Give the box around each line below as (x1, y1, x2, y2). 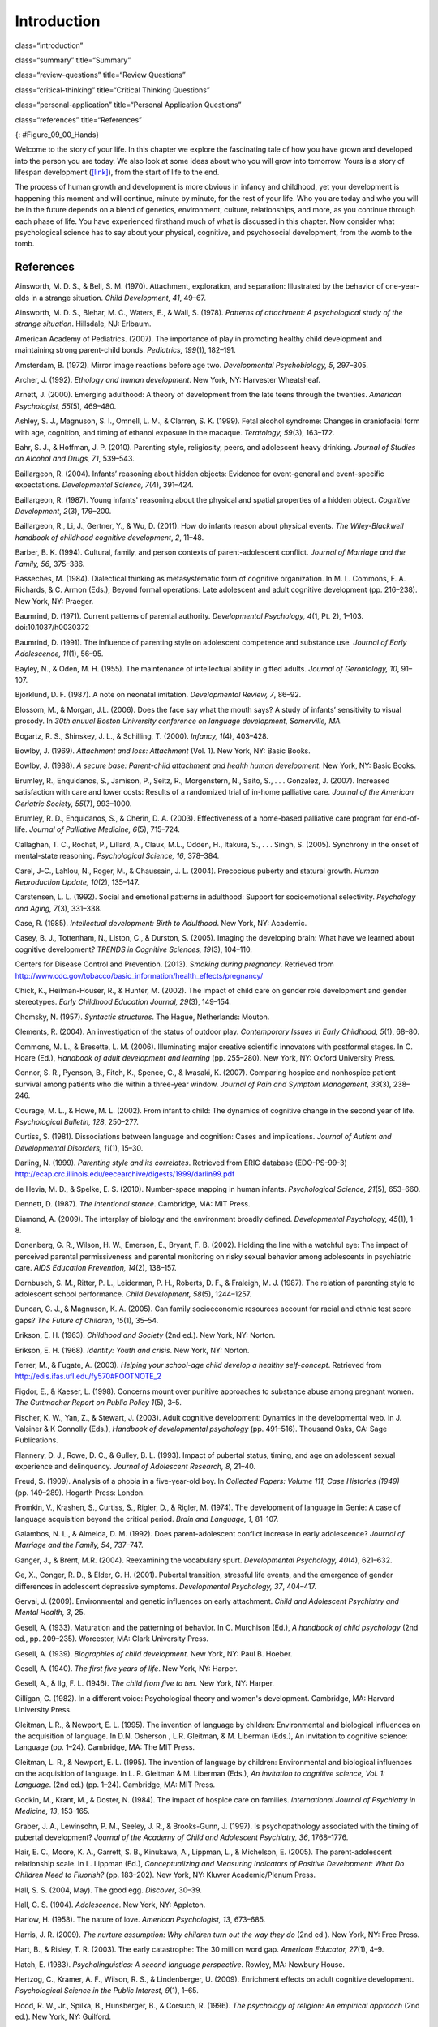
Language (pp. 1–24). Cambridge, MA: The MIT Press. (15, 1742, 195, 1752)
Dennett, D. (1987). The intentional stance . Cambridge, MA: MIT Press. (15, 1199, 251, 1209)
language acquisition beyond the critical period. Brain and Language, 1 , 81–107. (15, 1514, 279, 1523)
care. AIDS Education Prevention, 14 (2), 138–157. (15, 1263, 178, 1273)
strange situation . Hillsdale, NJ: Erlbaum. (15, 319, 152, 328)
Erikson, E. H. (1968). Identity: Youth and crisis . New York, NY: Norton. (15, 1345, 250, 1355)
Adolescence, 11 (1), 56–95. (15, 649, 104, 658)
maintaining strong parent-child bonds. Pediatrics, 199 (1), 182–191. (15, 345, 237, 355)
